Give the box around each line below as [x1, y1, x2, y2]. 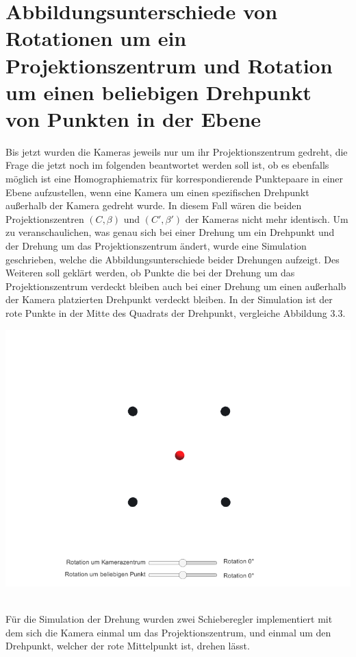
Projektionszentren [5, 211, 84, 226]
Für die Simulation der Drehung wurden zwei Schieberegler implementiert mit [5, 611, 333, 625]
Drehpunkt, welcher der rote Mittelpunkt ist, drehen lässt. [5, 638, 250, 653]
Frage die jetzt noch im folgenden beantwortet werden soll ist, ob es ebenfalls [5, 158, 329, 172]
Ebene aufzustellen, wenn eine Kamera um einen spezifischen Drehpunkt [5, 184, 309, 199]
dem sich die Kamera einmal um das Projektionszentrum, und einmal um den [5, 625, 331, 639]
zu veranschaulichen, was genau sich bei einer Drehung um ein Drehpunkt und [5, 225, 335, 239]
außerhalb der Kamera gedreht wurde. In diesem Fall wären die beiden [5, 198, 302, 213]
